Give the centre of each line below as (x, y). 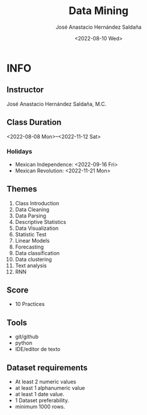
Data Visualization (37, 228)
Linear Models (32, 240)
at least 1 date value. (40, 394)
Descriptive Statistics (41, 222)
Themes (22, 189)
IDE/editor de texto (38, 349)
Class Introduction (37, 203)
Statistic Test (31, 234)
